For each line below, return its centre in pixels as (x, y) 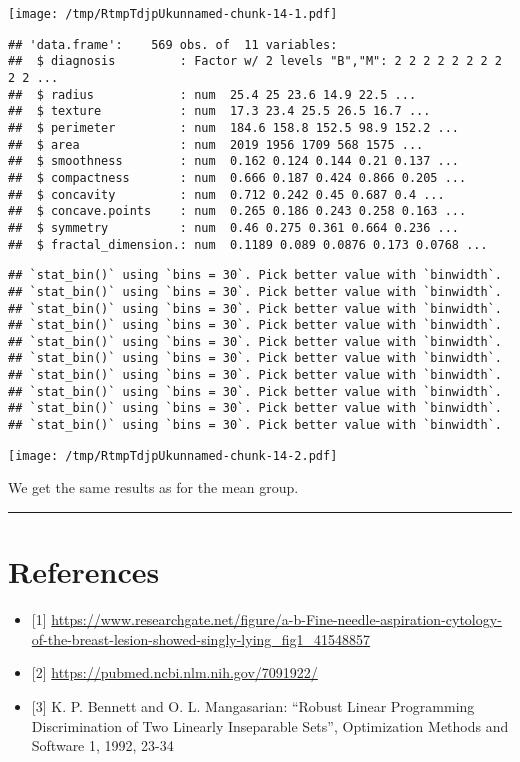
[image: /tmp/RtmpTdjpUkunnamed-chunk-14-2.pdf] (173, 455)
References (84, 571)
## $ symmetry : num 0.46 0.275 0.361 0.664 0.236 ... (234, 227)
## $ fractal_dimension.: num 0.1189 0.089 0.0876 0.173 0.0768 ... (248, 244)
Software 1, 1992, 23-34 (102, 745)
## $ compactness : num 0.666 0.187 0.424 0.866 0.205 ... (237, 177)
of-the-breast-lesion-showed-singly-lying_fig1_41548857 (201, 638)
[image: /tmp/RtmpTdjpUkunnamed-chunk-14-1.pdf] (173, 14)
